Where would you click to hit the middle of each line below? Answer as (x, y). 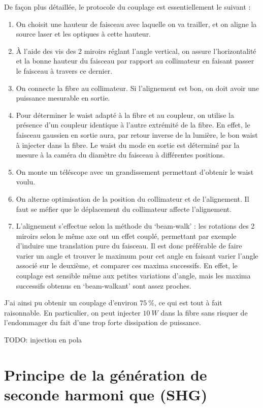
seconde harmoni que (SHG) (106, 394)
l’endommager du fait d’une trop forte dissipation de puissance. (103, 322)
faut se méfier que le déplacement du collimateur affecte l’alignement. (124, 209)
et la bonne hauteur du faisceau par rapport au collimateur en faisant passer (135, 61)
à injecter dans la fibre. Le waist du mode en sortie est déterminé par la (128, 145)
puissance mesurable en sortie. (63, 98)
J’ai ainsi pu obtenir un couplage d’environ (71, 303)
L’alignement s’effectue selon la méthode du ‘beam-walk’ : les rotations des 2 (135, 226)
